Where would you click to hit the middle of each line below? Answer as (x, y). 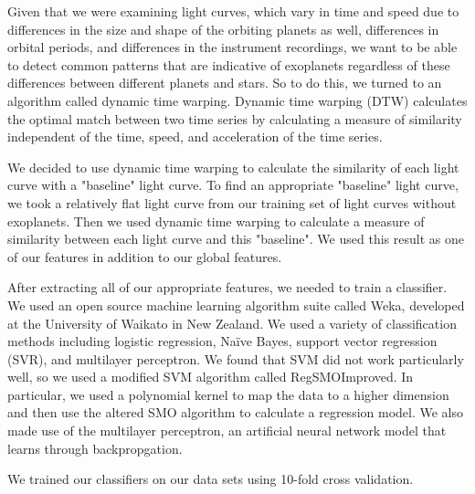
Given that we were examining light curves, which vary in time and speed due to (233, 11)
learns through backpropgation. (95, 448)
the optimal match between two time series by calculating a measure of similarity (235, 118)
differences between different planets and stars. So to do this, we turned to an (225, 83)
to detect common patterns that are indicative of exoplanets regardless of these (229, 64)
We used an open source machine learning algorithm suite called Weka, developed (236, 305)
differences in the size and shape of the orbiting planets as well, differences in (223, 29)
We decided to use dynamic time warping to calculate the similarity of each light (233, 167)
